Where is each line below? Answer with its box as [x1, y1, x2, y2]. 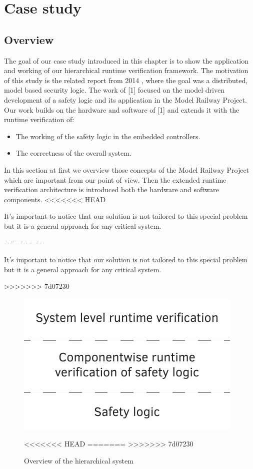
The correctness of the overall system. [15, 148, 131, 158]
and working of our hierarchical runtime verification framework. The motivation [4, 65, 248, 76]
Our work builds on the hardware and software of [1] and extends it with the [4, 104, 239, 115]
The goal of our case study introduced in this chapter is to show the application [4, 55, 248, 66]
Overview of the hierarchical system [24, 455, 133, 466]
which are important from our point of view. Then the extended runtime [4, 174, 226, 185]
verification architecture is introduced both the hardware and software [4, 184, 219, 195]
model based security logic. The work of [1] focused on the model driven [4, 85, 224, 95]
